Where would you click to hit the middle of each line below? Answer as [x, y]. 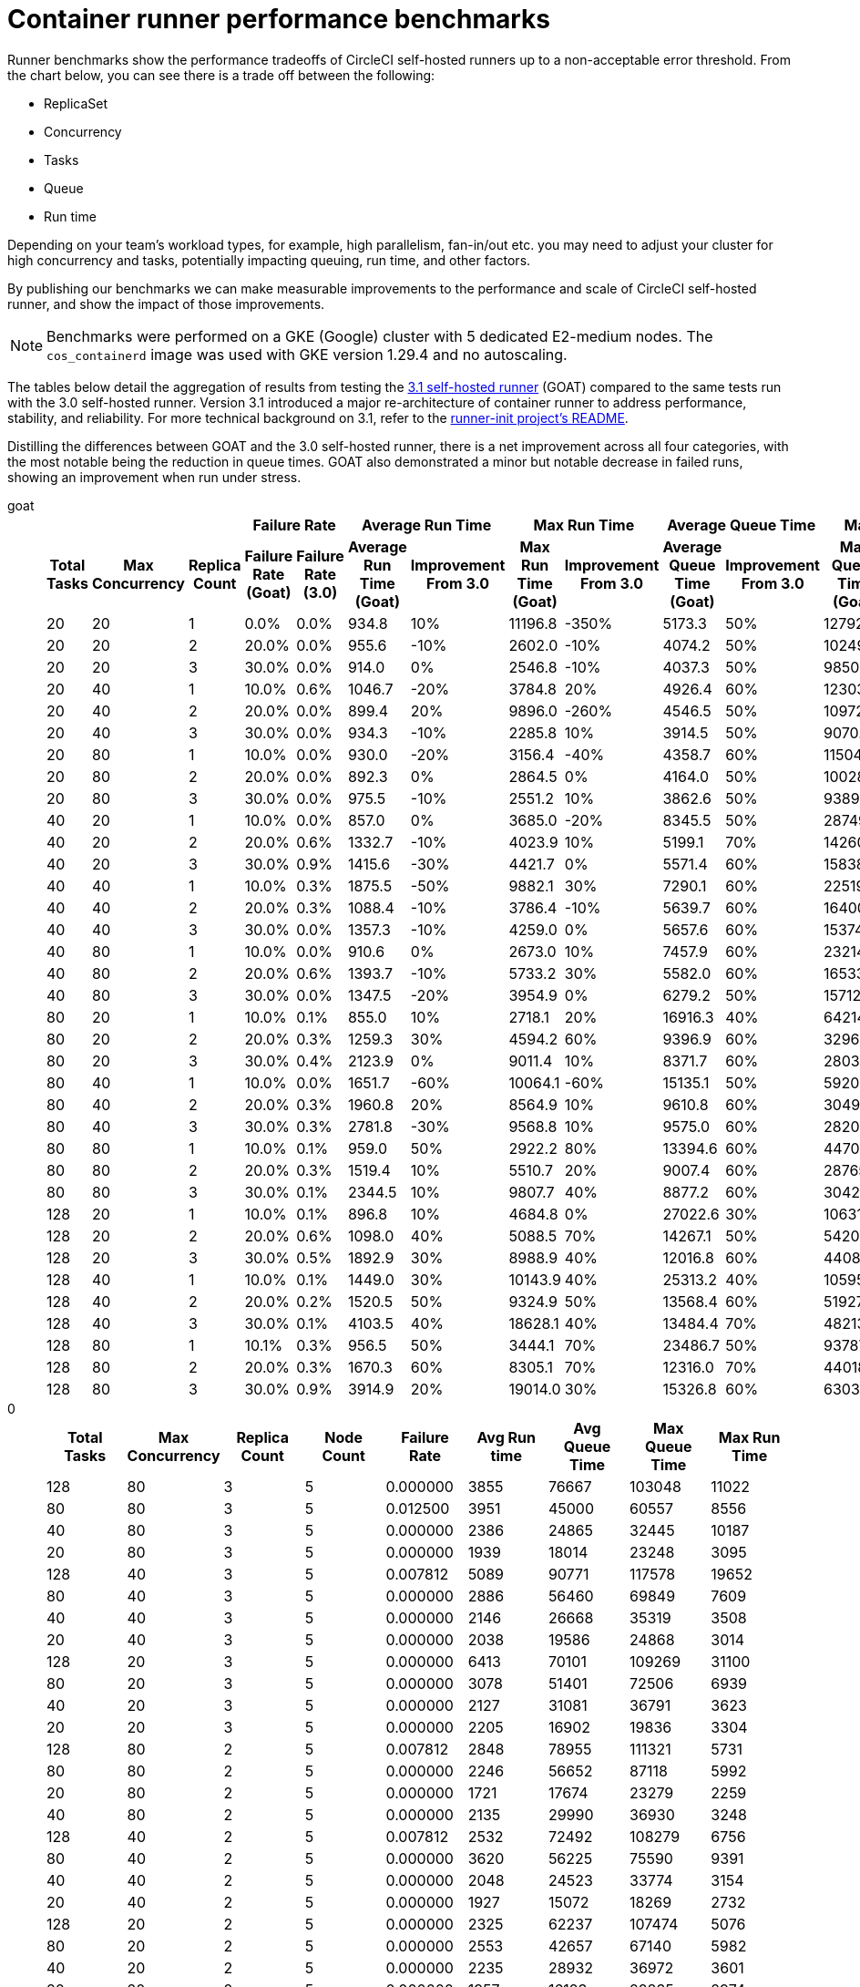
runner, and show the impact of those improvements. [166, 304]
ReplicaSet [76, 103]
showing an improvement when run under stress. [154, 477]
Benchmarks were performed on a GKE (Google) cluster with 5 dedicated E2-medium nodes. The [380, 336]
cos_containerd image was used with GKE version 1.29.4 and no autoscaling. [307, 354]
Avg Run [506, 1437]
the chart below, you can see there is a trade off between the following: [221, 75]
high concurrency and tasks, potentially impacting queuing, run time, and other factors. [269, 260]
